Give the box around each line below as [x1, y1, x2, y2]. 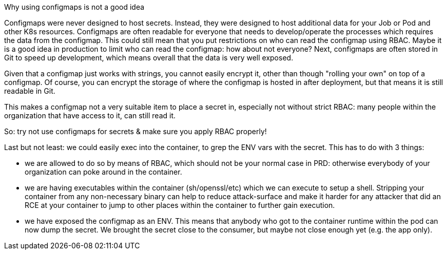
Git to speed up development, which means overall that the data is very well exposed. [4, 53, 294, 62]
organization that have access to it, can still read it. [4, 111, 176, 120]
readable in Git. [4, 87, 55, 95]
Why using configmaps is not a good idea [4, 3, 145, 11]
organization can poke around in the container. [25, 167, 182, 176]
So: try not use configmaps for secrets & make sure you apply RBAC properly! [4, 127, 267, 136]
